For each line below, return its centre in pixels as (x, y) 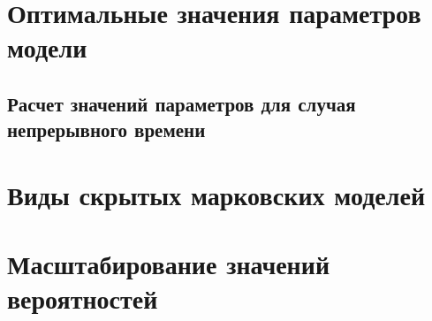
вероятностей (83, 298)
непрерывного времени (106, 130)
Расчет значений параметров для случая (182, 103)
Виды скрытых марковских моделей (216, 194)
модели (47, 47)
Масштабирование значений (169, 264)
